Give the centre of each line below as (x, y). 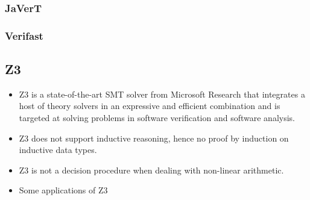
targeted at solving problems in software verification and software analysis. (157, 118)
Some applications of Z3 (63, 190)
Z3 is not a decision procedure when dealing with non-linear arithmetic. (151, 170)
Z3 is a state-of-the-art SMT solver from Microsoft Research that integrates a (162, 94)
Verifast (24, 35)
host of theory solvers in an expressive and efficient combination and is (150, 106)
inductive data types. (58, 150)
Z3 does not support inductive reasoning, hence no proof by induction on (154, 138)
